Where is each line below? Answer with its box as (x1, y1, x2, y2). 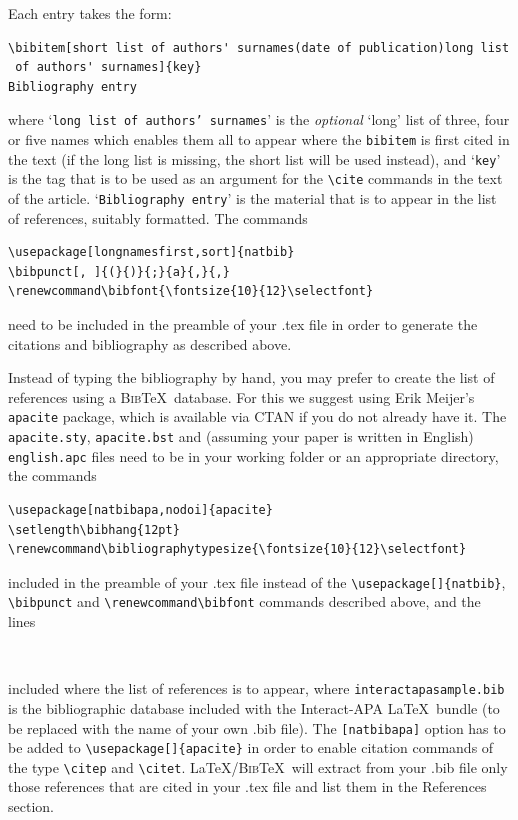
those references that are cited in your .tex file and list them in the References (8, 776, 487, 797)
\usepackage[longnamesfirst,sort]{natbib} (8, 245, 295, 260)
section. (8, 796, 54, 817)
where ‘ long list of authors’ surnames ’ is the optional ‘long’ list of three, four (8, 109, 510, 130)
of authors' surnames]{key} (15, 60, 202, 75)
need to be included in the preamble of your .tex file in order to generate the (8, 314, 478, 335)
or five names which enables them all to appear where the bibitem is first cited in (8, 129, 510, 150)
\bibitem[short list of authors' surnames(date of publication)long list (8, 40, 510, 55)
